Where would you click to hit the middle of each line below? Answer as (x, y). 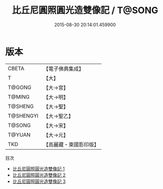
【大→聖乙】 (58, 116)
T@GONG (19, 87)
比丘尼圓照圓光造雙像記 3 (39, 181)
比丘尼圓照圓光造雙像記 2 (39, 175)
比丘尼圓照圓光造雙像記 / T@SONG (85, 10)
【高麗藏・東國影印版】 (71, 145)
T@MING (19, 97)
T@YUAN (19, 134)
